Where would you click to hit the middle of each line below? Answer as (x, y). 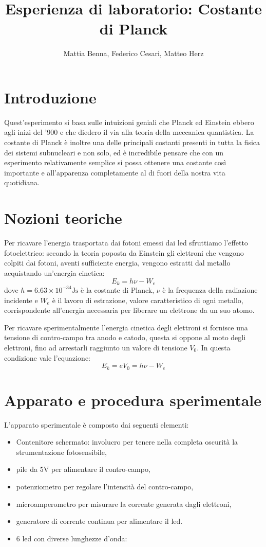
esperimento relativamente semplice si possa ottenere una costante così (115, 162)
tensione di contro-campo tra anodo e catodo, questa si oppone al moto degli (125, 337)
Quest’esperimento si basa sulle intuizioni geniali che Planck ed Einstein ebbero (129, 122)
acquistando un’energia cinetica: (54, 272)
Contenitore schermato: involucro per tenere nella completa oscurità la (127, 442)
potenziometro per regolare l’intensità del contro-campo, (105, 487)
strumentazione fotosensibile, (61, 452)
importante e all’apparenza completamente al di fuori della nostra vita (115, 172)
